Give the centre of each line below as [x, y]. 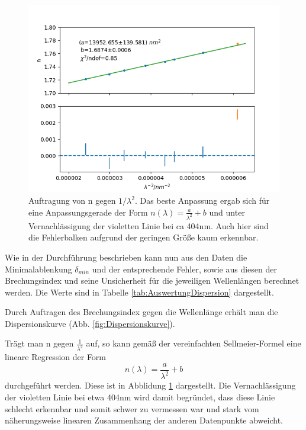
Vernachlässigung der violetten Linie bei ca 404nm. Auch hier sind [149, 225]
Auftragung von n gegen [72, 200]
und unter [227, 212]
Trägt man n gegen [39, 343]
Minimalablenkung [38, 269]
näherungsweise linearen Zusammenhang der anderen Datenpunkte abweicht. [144, 420]
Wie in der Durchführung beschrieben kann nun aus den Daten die [126, 257]
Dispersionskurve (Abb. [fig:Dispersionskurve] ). [90, 323]
